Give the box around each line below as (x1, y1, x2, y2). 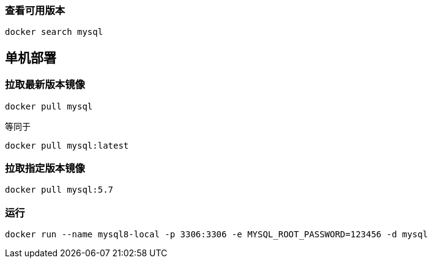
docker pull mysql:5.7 (5, 185, 114, 195)
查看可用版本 (5, 4, 65, 17)
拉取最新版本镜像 (5, 78, 85, 91)
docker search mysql (5, 27, 103, 37)
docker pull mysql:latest (5, 140, 129, 150)
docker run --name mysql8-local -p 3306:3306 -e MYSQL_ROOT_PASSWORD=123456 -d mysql (5, 229, 428, 240)
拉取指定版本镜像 (5, 161, 85, 174)
